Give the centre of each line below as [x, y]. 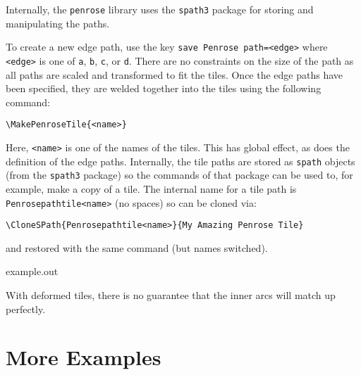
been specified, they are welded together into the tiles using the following [164, 88]
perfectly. [26, 309]
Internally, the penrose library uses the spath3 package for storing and [160, 9]
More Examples [84, 357]
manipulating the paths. [58, 23]
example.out [32, 271]
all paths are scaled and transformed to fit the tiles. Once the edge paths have [175, 74]
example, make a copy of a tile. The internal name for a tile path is [151, 188]
